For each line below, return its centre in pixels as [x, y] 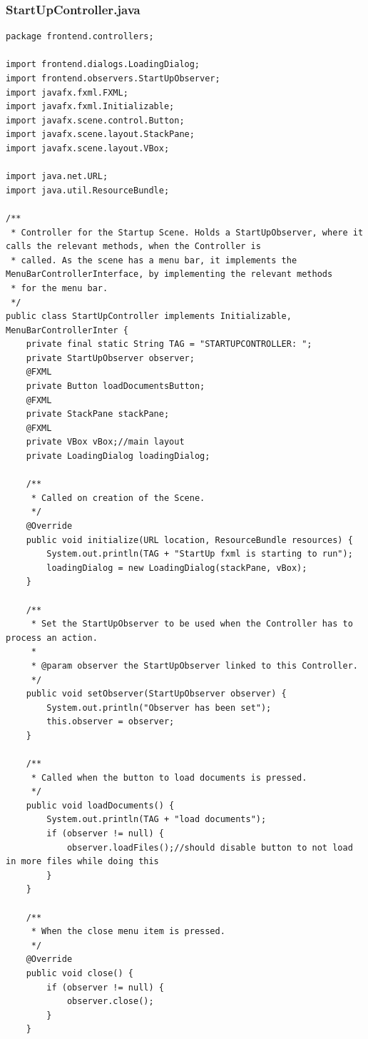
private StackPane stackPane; [98, 414]
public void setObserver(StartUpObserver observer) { [156, 694]
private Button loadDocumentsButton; [116, 386]
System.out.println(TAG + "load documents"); [157, 820]
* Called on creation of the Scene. [118, 498]
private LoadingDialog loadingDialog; [118, 456]
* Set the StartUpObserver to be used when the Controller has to [192, 624]
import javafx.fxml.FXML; [67, 92]
